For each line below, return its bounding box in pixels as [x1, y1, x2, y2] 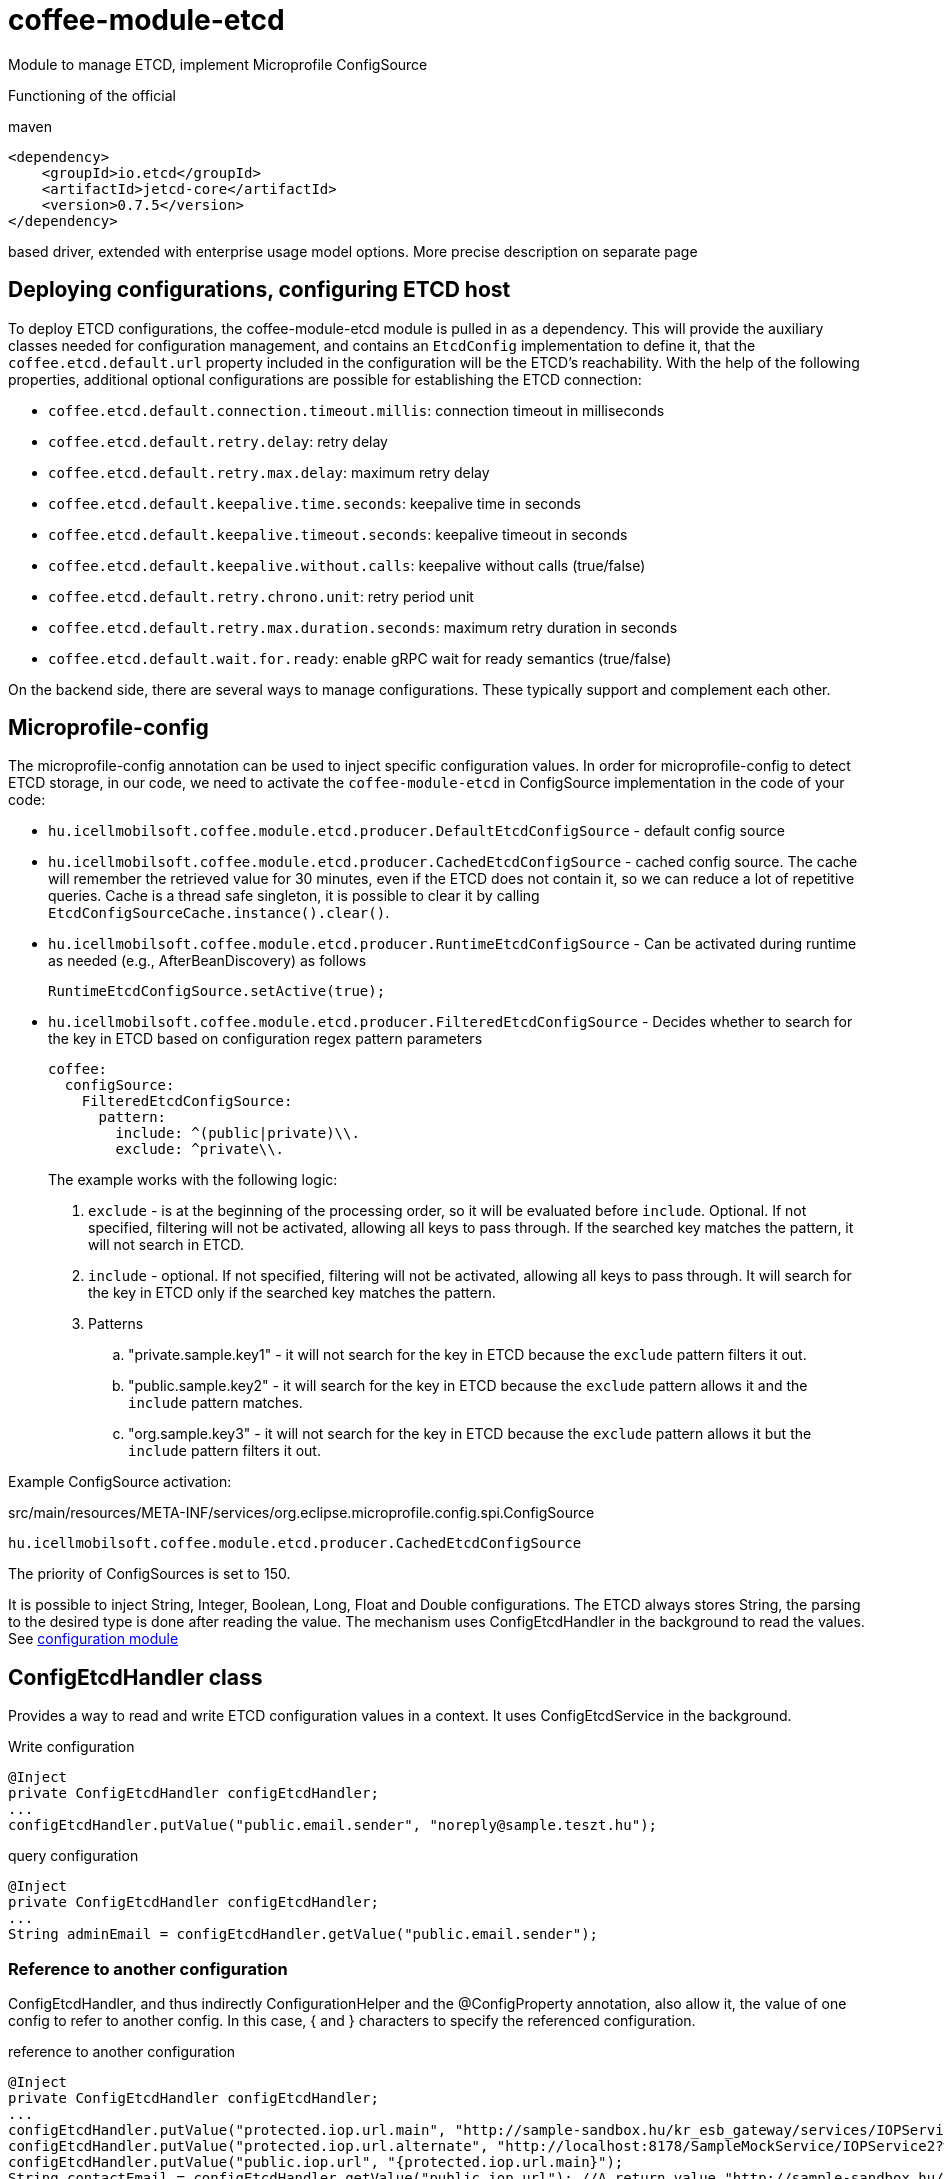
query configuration [8, 1847, 139, 1865]
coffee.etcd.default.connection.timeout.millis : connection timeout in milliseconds [48, 401, 665, 419]
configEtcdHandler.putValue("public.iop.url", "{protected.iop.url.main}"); [8, 2154, 624, 2171]
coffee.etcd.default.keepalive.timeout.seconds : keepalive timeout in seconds [48, 525, 628, 543]
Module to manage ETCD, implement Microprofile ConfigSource [8, 55, 428, 73]
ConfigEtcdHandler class [8, 1664, 263, 1690]
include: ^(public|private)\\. [115, 1125, 360, 1142]
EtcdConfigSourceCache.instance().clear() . [48, 904, 390, 922]
